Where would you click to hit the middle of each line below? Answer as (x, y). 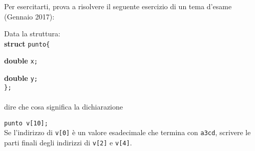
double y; (21, 78)
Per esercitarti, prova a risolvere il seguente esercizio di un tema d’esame (118, 6)
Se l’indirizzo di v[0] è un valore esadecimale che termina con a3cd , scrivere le (128, 132)
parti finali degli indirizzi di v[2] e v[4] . (68, 142)
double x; (21, 61)
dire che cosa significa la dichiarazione (63, 106)
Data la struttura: (32, 34)
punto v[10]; (26, 123)
